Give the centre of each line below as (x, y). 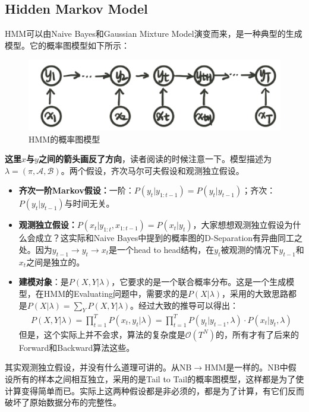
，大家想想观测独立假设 (239, 225)
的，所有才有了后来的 (257, 334)
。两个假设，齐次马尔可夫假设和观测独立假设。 (152, 170)
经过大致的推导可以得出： (189, 305)
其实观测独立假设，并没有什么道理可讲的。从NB (98, 367)
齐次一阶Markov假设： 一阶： (76, 190)
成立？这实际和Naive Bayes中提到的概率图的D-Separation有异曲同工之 (169, 238)
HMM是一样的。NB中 (246, 367)
